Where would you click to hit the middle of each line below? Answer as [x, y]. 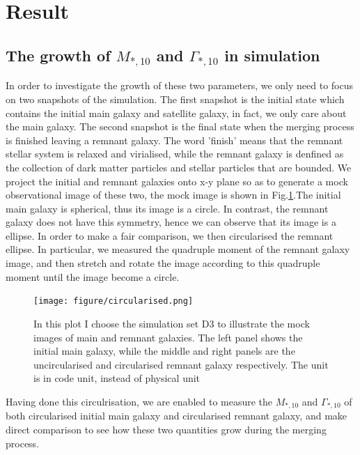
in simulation [272, 55]
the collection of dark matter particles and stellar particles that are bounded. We [179, 167]
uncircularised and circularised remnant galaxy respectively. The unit [181, 364]
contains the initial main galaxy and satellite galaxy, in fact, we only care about [176, 113]
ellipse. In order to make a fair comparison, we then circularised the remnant [170, 235]
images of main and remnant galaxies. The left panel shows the [168, 337]
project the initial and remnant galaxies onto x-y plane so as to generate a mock [177, 181]
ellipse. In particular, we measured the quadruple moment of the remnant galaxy [178, 249]
